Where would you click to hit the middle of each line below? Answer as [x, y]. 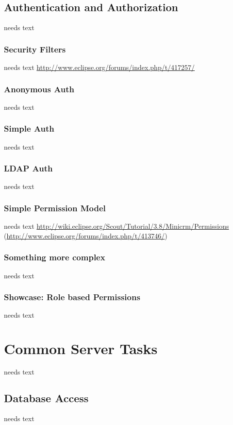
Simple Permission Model [55, 208]
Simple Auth [29, 128]
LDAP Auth [28, 168]
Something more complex [55, 257]
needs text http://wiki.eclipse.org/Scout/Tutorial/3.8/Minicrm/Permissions [116, 226]
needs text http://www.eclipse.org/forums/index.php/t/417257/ [100, 67]
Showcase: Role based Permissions [72, 297]
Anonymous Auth [39, 89]
